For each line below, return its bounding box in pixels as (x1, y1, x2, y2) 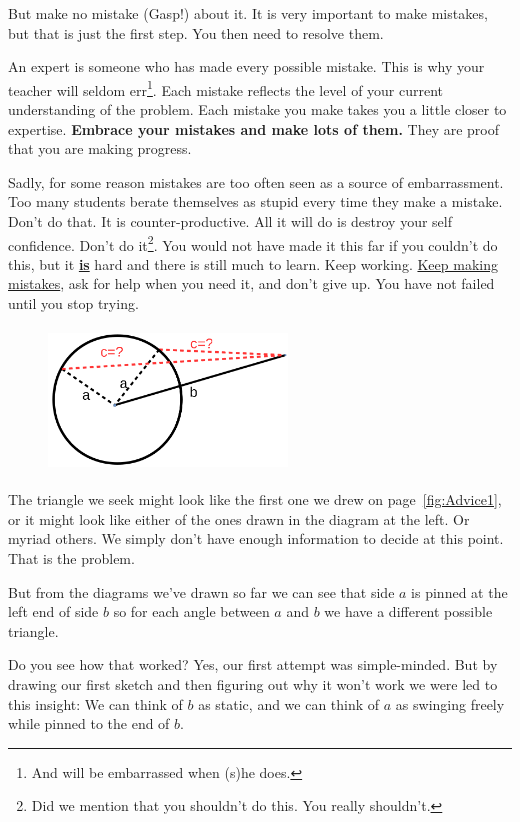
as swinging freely (395, 693, 505, 714)
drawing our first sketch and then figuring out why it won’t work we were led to (8, 673, 498, 694)
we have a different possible (324, 601, 493, 622)
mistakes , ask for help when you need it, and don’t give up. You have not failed (8, 273, 495, 294)
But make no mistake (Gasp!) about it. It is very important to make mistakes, (8, 3, 488, 23)
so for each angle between (113, 601, 270, 622)
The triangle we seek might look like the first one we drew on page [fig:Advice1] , (8, 489, 502, 510)
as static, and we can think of (198, 693, 380, 714)
